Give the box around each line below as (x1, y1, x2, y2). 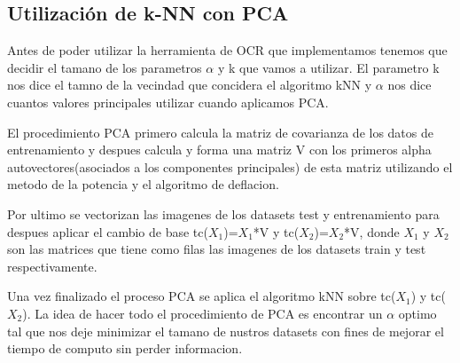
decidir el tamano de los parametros (7, 58, 202, 76)
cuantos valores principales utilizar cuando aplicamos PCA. (7, 92, 329, 111)
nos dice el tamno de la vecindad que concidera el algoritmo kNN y (7, 75, 372, 94)
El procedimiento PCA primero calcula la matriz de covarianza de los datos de (7, 122, 433, 141)
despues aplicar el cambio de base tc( (7, 222, 208, 241)
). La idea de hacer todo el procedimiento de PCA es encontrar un (22, 304, 383, 322)
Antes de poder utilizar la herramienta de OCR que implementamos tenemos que (7, 41, 448, 59)
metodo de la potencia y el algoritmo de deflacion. (7, 175, 279, 193)
